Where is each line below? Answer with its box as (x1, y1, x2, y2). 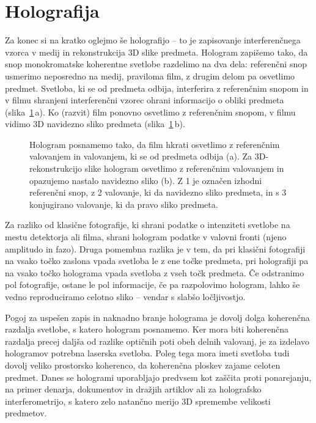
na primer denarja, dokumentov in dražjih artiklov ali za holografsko (5, 383, 262, 395)
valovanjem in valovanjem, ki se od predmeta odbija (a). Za (29, 150, 252, 163)
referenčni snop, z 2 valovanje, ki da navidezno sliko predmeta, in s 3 (29, 186, 287, 199)
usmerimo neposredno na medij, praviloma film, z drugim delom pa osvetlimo (5, 69, 295, 82)
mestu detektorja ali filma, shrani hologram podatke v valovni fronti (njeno (5, 230, 287, 243)
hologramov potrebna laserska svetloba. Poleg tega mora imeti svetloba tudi (5, 347, 290, 359)
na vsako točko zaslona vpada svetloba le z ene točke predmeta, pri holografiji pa (5, 254, 309, 267)
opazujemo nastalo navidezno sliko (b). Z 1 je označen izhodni (29, 174, 262, 186)
